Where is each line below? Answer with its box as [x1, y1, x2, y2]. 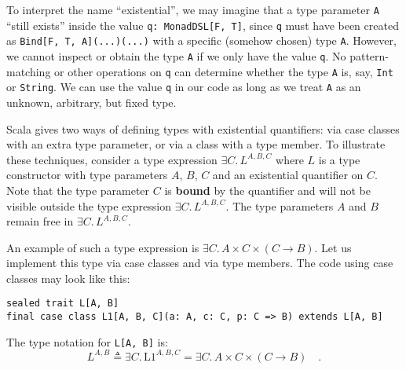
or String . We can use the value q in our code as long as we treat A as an [6, 79, 361, 95]
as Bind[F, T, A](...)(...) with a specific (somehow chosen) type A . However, [6, 32, 397, 49]
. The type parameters [225, 197, 334, 214]
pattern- [349, 47, 389, 64]
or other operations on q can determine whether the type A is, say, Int [54, 63, 393, 79]
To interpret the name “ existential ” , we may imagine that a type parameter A [6, 2, 379, 17]
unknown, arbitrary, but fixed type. [6, 93, 177, 110]
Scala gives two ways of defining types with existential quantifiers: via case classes [6, 120, 400, 137]
